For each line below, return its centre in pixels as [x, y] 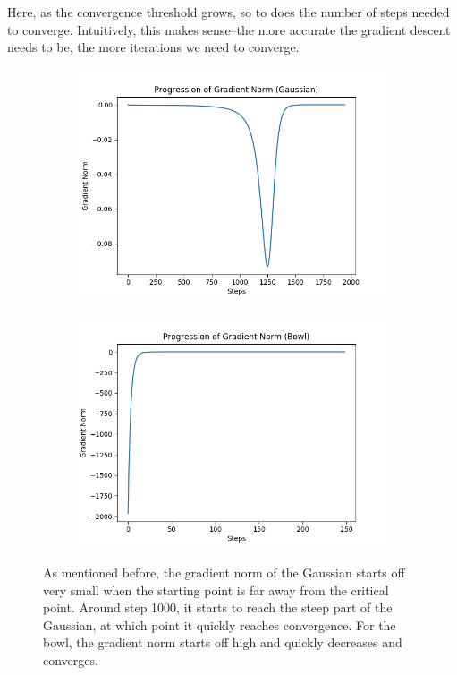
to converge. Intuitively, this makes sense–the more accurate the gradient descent [229, 29]
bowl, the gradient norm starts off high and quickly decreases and [223, 642]
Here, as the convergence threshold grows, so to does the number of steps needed [228, 12]
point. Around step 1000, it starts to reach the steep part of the [218, 607]
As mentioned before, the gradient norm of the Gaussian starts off [224, 572]
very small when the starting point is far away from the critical [216, 590]
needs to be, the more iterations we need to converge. [153, 47]
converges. [71, 659]
